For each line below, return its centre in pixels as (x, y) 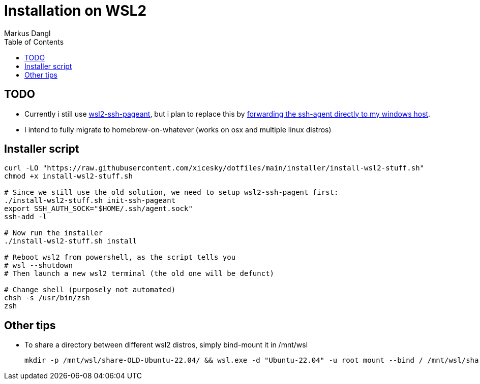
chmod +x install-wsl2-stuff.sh (68, 176)
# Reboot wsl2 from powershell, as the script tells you (120, 257)
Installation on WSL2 (76, 11)
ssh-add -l (26, 217)
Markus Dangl (27, 33)
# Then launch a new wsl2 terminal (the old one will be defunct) (139, 274)
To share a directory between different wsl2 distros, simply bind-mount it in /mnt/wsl (166, 345)
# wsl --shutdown (38, 266)
